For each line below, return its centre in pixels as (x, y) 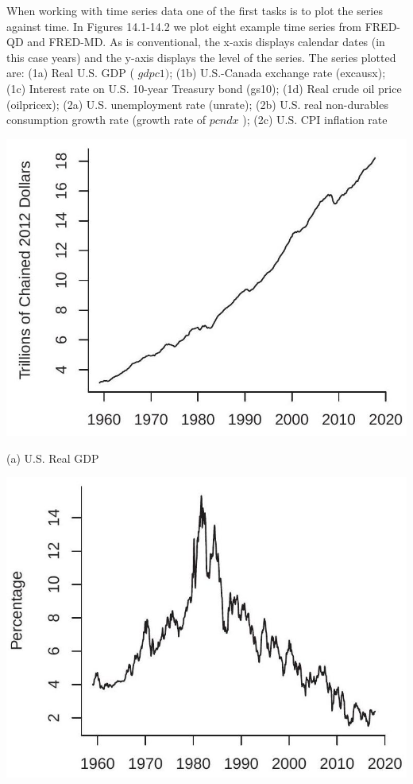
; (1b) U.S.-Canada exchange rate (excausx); (278, 73)
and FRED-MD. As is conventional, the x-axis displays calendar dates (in (206, 42)
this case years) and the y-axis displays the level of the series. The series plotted (201, 57)
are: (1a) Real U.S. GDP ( (70, 73)
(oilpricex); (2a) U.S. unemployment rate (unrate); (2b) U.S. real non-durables (197, 104)
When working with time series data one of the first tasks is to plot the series (195, 10)
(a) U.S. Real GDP (53, 458)
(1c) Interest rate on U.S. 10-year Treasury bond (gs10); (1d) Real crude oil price (204, 88)
